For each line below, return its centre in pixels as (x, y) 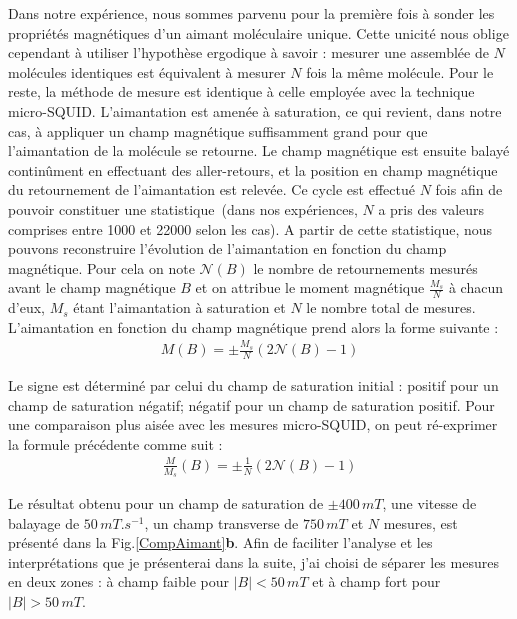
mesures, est (420, 522)
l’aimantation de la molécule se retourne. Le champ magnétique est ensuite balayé (259, 150)
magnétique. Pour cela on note (101, 267)
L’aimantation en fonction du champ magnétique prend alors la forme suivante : (253, 326)
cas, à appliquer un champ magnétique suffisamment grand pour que (218, 130)
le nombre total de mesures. (391, 307)
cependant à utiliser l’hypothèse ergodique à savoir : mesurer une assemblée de (248, 52)
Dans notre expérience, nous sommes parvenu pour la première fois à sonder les (251, 13)
